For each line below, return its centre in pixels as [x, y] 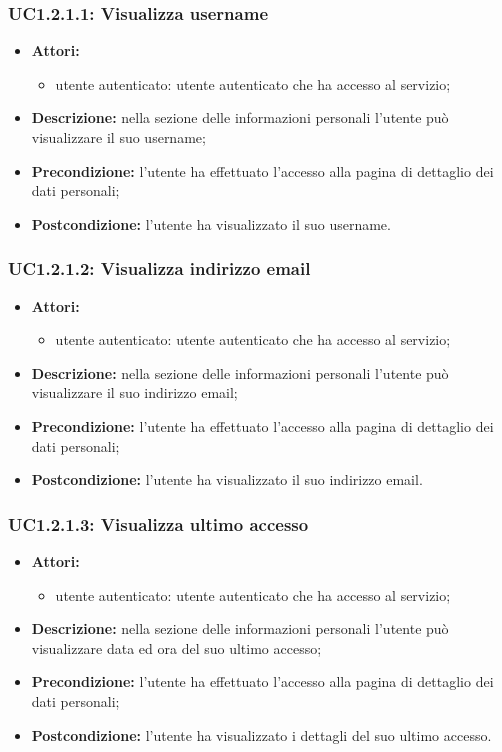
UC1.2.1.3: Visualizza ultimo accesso [158, 523]
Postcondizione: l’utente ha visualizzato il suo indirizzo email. [227, 479]
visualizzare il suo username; [118, 137]
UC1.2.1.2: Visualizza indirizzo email [159, 268]
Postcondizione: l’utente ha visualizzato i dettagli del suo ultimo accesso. [261, 734]
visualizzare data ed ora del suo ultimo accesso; [176, 647]
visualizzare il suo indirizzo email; [134, 392]
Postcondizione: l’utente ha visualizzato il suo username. [211, 223]
